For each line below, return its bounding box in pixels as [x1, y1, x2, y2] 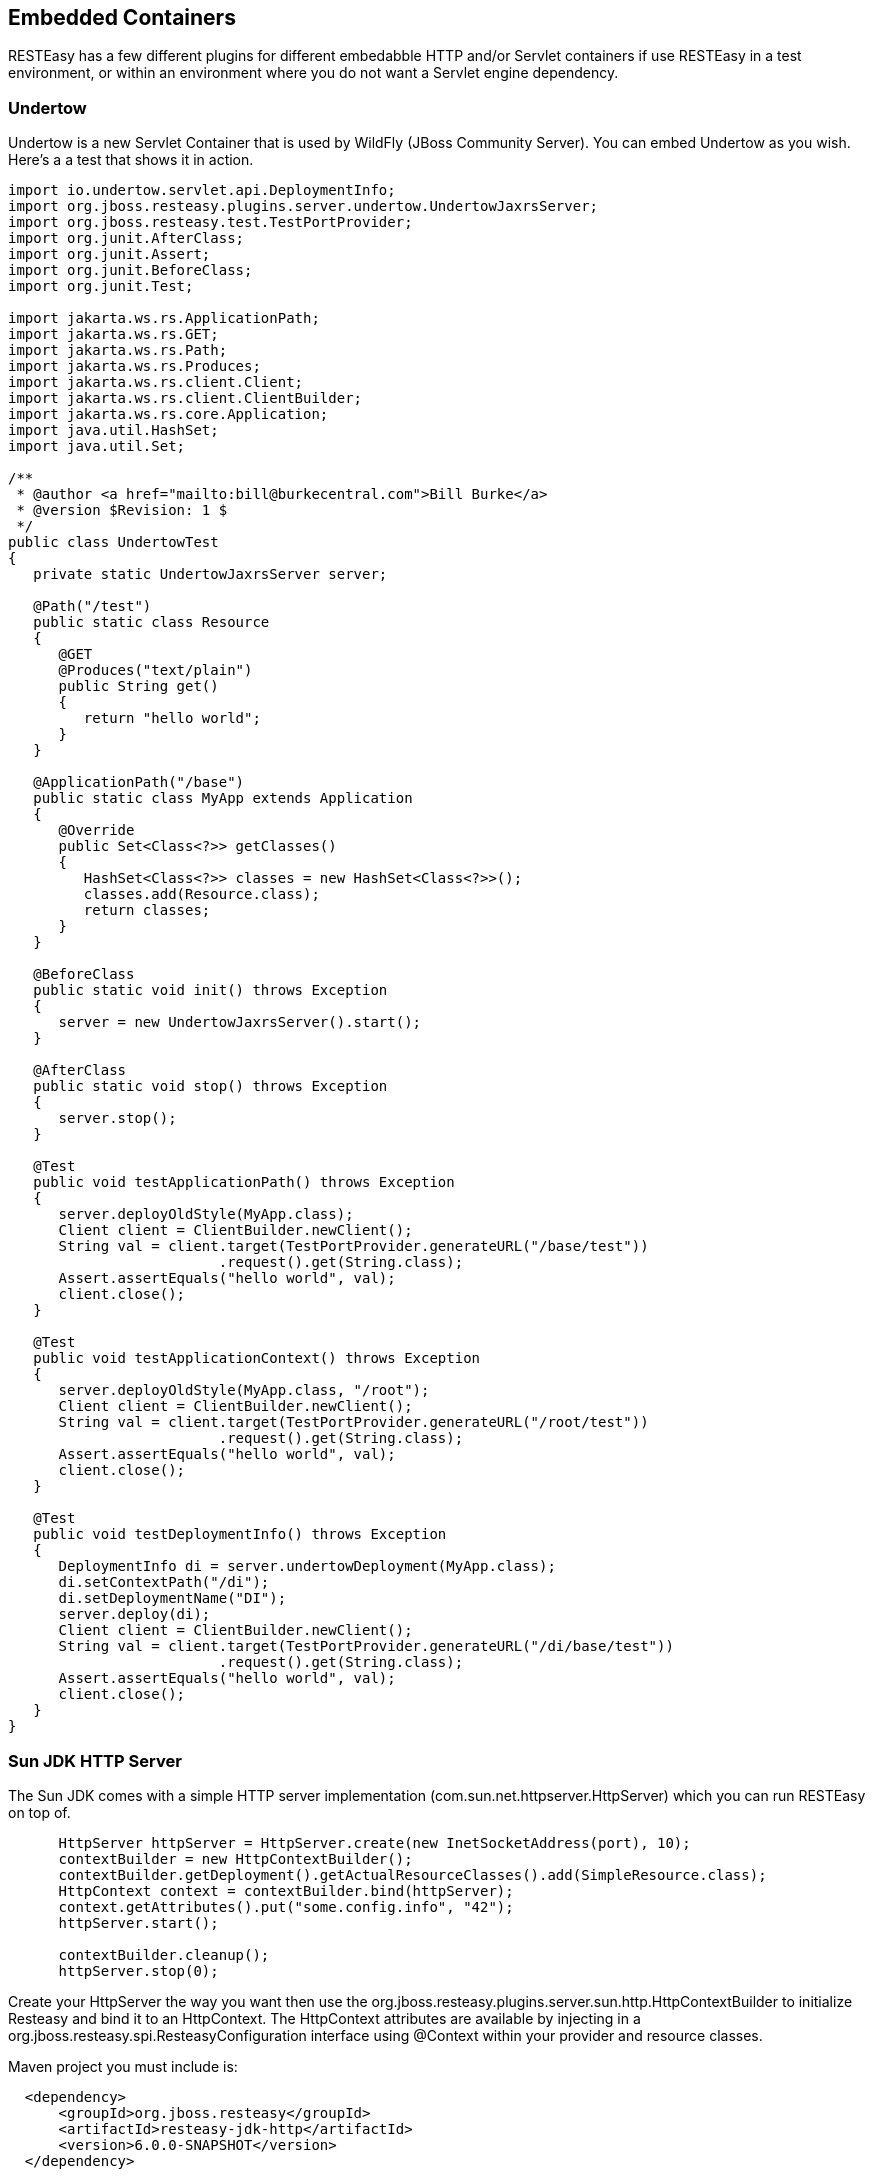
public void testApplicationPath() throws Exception [33, 1174, 455, 1191]
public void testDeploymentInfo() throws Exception [33, 1526, 447, 1543]
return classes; [83, 902, 211, 919]
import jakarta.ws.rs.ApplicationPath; [8, 310, 320, 327]
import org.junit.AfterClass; [8, 230, 245, 247]
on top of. [8, 1803, 71, 1821]
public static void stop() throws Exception [33, 1078, 388, 1095]
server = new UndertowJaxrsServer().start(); [58, 1014, 422, 1031]
